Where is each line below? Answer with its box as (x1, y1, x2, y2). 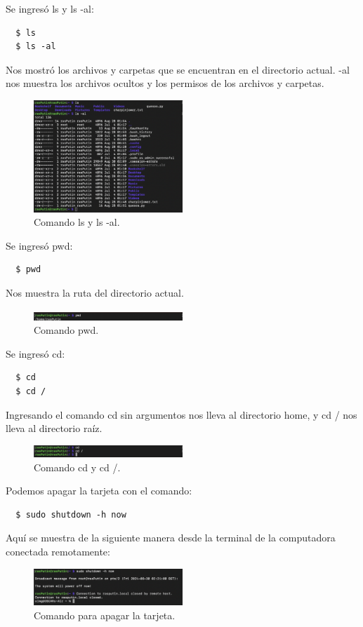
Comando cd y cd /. (34, 459, 121, 474)
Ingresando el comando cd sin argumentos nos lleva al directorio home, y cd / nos (6, 407, 357, 422)
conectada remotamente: (6, 544, 110, 559)
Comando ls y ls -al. (34, 215, 120, 229)
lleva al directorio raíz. (6, 421, 103, 436)
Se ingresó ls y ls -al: (6, 1, 94, 15)
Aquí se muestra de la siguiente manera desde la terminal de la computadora (6, 530, 336, 545)
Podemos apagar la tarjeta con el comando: (6, 483, 192, 498)
